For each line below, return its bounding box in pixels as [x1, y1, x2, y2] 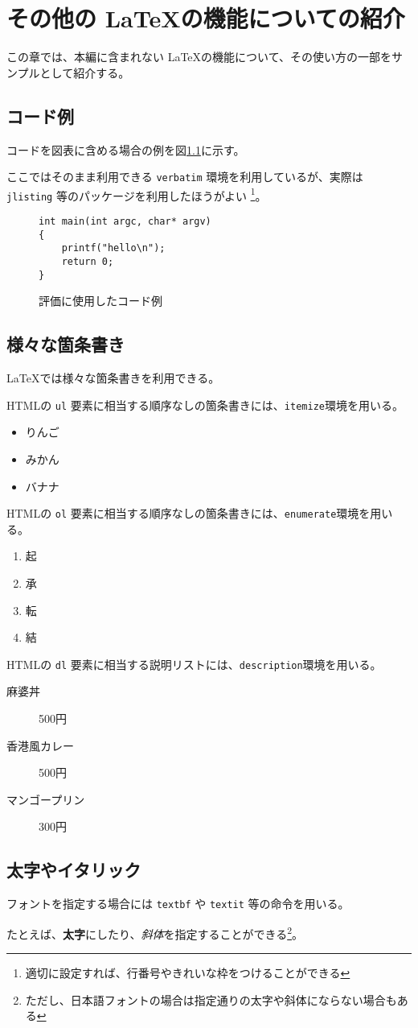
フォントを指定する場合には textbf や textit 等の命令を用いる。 [6, 895, 350, 912]
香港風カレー [6, 737, 74, 753]
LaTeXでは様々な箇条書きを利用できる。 [6, 370, 220, 386]
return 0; [61, 256, 114, 268]
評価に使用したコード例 [39, 292, 162, 309]
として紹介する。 [39, 64, 130, 81]
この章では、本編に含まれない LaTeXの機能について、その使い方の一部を [6, 48, 391, 65]
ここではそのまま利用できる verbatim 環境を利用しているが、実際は [6, 168, 363, 185]
